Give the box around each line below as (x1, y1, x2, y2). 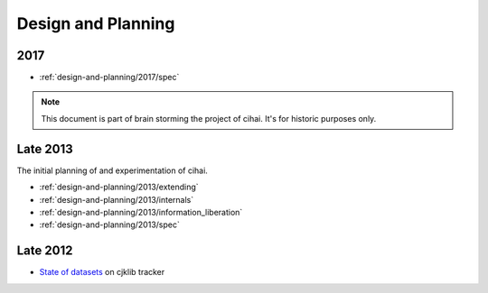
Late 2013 (16, 141, 74, 157)
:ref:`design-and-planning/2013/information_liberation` (39, 206, 243, 217)
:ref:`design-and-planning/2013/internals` (39, 194, 194, 205)
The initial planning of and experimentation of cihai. (16, 165, 208, 176)
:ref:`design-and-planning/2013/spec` (39, 219, 180, 230)
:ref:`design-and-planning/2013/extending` (39, 181, 199, 193)
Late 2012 (16, 243, 73, 259)
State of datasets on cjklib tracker (39, 267, 165, 278)
